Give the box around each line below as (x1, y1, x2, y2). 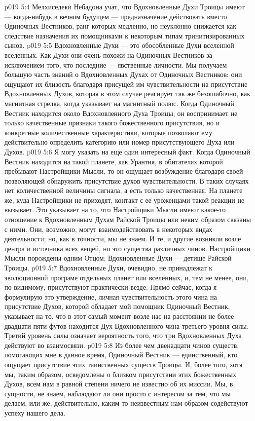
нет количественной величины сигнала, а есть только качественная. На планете (4, 185, 243, 195)
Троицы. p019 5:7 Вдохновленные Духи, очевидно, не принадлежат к (4, 263, 213, 273)
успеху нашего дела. (4, 407, 66, 418)
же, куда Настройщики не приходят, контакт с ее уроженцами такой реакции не (4, 194, 245, 205)
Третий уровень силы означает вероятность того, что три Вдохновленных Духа (4, 330, 242, 341)
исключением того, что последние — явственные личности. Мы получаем (4, 59, 227, 70)
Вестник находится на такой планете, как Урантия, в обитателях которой (4, 156, 223, 166)
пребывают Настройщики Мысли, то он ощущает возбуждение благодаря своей (4, 166, 243, 176)
